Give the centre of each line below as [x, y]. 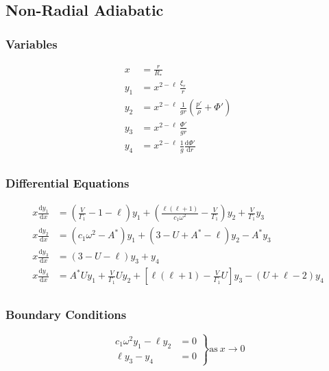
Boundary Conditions [66, 315]
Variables [32, 43]
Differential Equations [68, 182]
